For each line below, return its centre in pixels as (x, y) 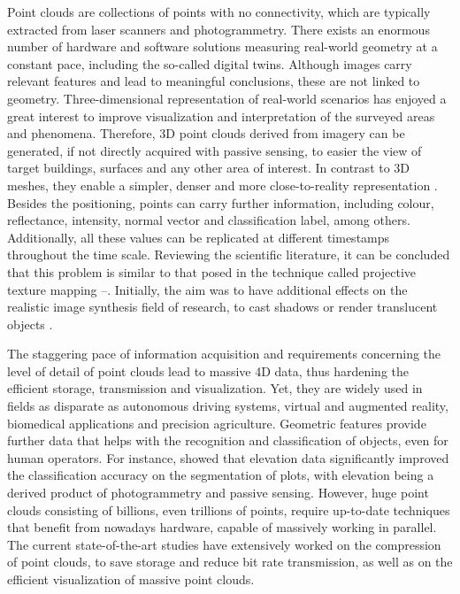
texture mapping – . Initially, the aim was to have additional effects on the (207, 289)
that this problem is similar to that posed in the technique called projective (212, 271)
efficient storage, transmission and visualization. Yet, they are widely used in (215, 388)
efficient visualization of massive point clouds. (131, 579)
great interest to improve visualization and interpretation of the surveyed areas (221, 116)
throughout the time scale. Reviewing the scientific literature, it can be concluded (229, 255)
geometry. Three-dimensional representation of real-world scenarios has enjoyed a (227, 98)
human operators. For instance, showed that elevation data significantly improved (228, 457)
